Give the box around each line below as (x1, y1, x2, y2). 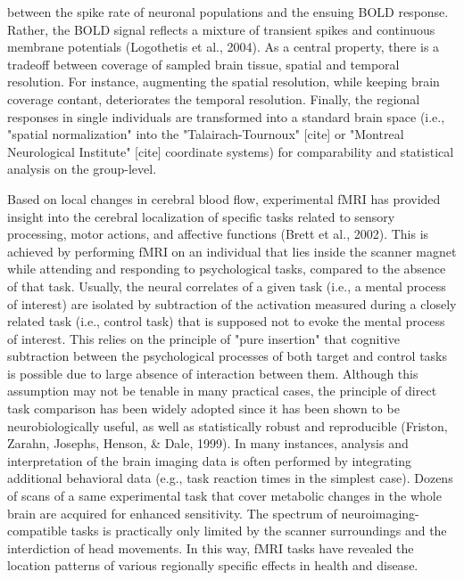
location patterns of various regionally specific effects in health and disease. (7, 556, 418, 575)
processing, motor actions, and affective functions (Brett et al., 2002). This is (7, 225, 429, 243)
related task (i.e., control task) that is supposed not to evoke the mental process (7, 312, 445, 331)
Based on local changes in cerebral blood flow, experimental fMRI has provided (7, 189, 441, 208)
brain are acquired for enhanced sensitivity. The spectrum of (7, 503, 337, 522)
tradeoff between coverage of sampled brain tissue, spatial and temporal (7, 54, 400, 73)
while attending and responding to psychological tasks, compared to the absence (7, 259, 446, 278)
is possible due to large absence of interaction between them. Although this (7, 364, 418, 382)
